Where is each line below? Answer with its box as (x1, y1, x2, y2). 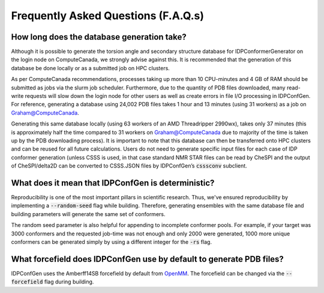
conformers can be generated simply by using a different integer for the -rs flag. (11, 238, 212, 246)
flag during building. (44, 278, 94, 285)
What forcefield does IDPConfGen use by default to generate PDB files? (11, 254, 284, 264)
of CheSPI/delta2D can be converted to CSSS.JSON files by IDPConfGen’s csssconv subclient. (11, 162, 247, 169)
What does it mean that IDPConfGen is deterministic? (11, 178, 215, 188)
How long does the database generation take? (11, 32, 187, 42)
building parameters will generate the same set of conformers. (11, 210, 166, 217)
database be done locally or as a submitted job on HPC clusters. (11, 64, 170, 71)
